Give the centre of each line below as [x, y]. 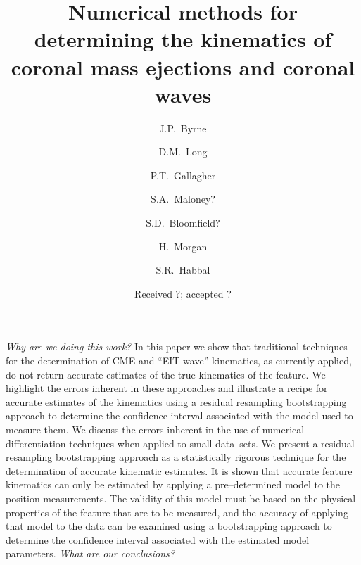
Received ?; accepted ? [183, 293]
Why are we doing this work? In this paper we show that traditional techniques [177, 347]
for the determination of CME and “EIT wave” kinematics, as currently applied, [179, 361]
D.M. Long [183, 152]
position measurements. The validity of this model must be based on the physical [181, 498]
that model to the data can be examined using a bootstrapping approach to [169, 526]
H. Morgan [183, 246]
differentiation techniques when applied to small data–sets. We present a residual [180, 443]
